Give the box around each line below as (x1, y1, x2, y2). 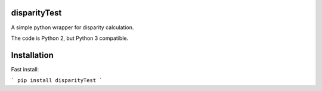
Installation (11, 50, 54, 60)
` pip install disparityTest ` (11, 77, 103, 84)
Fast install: (11, 65, 39, 73)
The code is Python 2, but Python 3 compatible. (11, 34, 128, 42)
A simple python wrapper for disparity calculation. (11, 24, 134, 31)
